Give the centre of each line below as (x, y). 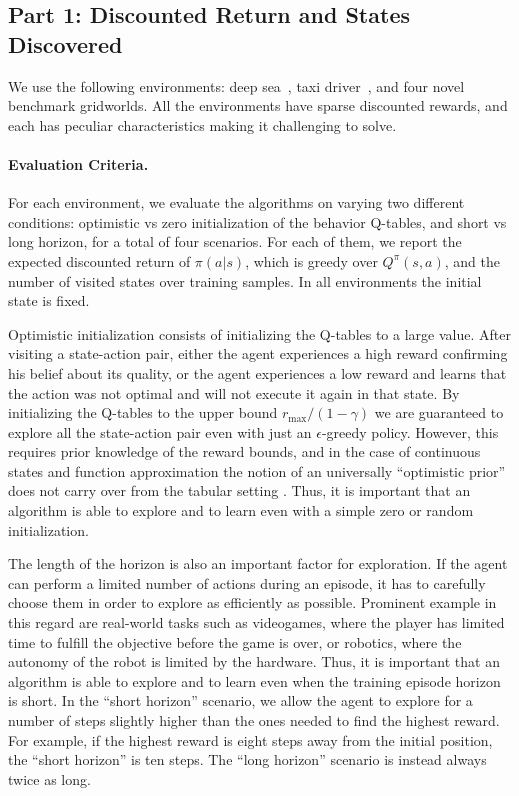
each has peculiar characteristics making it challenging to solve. (202, 124)
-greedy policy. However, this (410, 431)
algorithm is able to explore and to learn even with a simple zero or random (241, 510)
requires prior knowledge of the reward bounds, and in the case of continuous (244, 451)
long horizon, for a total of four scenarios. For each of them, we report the (235, 241)
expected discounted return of (99, 260)
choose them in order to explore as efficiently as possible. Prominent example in (252, 602)
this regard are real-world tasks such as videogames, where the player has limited (256, 622)
